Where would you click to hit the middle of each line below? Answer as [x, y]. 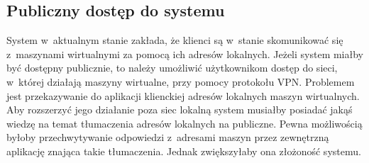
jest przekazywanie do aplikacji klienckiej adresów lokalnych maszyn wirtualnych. [183, 95]
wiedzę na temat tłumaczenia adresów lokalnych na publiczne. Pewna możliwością [184, 123]
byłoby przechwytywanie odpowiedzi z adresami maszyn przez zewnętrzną [168, 137]
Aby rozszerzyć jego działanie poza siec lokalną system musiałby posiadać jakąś [180, 109]
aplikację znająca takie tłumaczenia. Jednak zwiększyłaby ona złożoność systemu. [184, 151]
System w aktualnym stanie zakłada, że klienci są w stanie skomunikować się [175, 40]
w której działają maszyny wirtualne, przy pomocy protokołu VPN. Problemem [181, 81]
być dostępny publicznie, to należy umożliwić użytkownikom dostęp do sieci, [172, 68]
